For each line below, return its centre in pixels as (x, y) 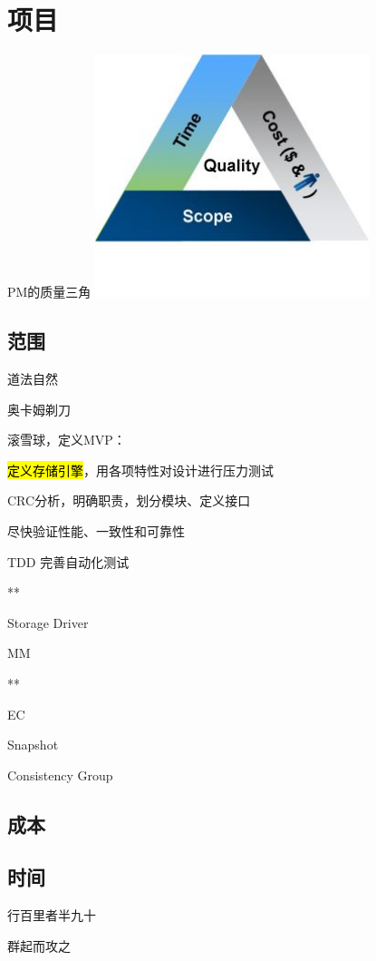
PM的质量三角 (49, 292)
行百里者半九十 (52, 915)
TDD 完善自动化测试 (68, 561)
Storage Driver (48, 622)
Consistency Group (60, 775)
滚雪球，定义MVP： (67, 440)
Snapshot (33, 745)
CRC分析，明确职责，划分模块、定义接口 (129, 500)
